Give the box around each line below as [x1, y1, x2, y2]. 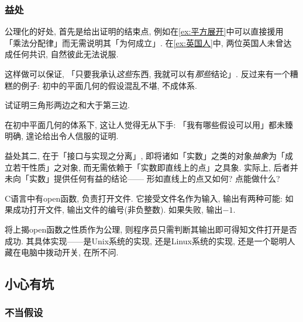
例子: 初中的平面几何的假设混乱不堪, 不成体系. [20, 79, 197, 91]
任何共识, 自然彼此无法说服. [12, 48, 119, 60]
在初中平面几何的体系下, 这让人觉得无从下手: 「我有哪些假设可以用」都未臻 [5, 118, 294, 130]
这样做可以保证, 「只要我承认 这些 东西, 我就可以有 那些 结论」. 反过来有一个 [5, 68, 290, 79]
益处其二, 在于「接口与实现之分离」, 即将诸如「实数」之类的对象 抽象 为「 [5, 149, 285, 161]
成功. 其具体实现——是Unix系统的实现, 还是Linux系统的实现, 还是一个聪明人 [5, 234, 295, 247]
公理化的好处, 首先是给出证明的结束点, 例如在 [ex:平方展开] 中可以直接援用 [5, 25, 284, 37]
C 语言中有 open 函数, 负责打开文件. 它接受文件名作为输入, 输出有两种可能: [5, 192, 283, 204]
